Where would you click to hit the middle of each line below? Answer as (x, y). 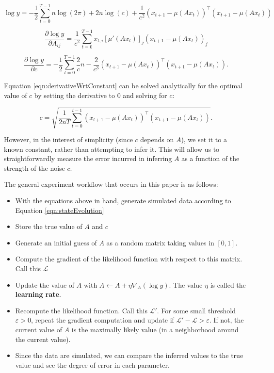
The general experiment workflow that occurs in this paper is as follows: (111, 184)
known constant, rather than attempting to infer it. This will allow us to (112, 149)
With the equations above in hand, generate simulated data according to (123, 201)
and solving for (145, 95)
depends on (157, 139)
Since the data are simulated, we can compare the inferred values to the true (129, 355)
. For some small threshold (196, 310)
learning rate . (38, 294)
